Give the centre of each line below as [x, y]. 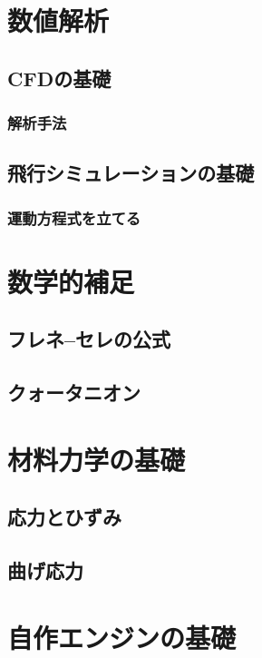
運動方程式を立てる [74, 217]
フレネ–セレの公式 [89, 339]
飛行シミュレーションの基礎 [131, 173]
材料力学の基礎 [97, 459]
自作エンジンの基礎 [122, 637]
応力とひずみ [64, 517]
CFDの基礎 [59, 78]
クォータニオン [74, 393]
